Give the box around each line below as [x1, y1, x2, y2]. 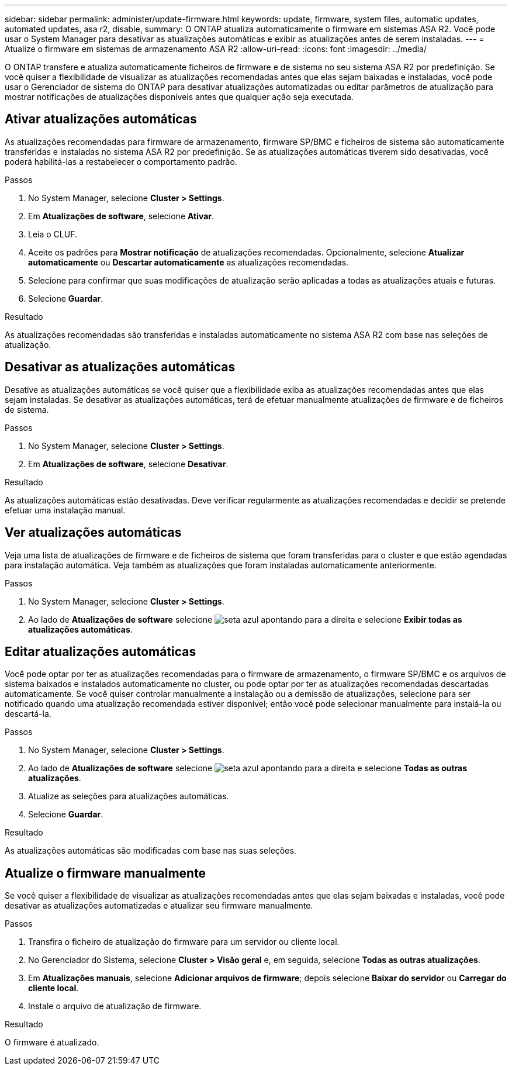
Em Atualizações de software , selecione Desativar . [28, 458, 229, 469]
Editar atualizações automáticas [5, 644, 196, 659]
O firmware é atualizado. [5, 1037, 99, 1048]
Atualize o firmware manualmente [5, 865, 206, 881]
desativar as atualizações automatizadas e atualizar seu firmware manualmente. [5, 900, 313, 911]
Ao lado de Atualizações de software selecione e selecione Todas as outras [28, 763, 468, 774]
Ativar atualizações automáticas [5, 112, 197, 127]
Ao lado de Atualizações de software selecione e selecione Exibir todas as [28, 614, 462, 624]
